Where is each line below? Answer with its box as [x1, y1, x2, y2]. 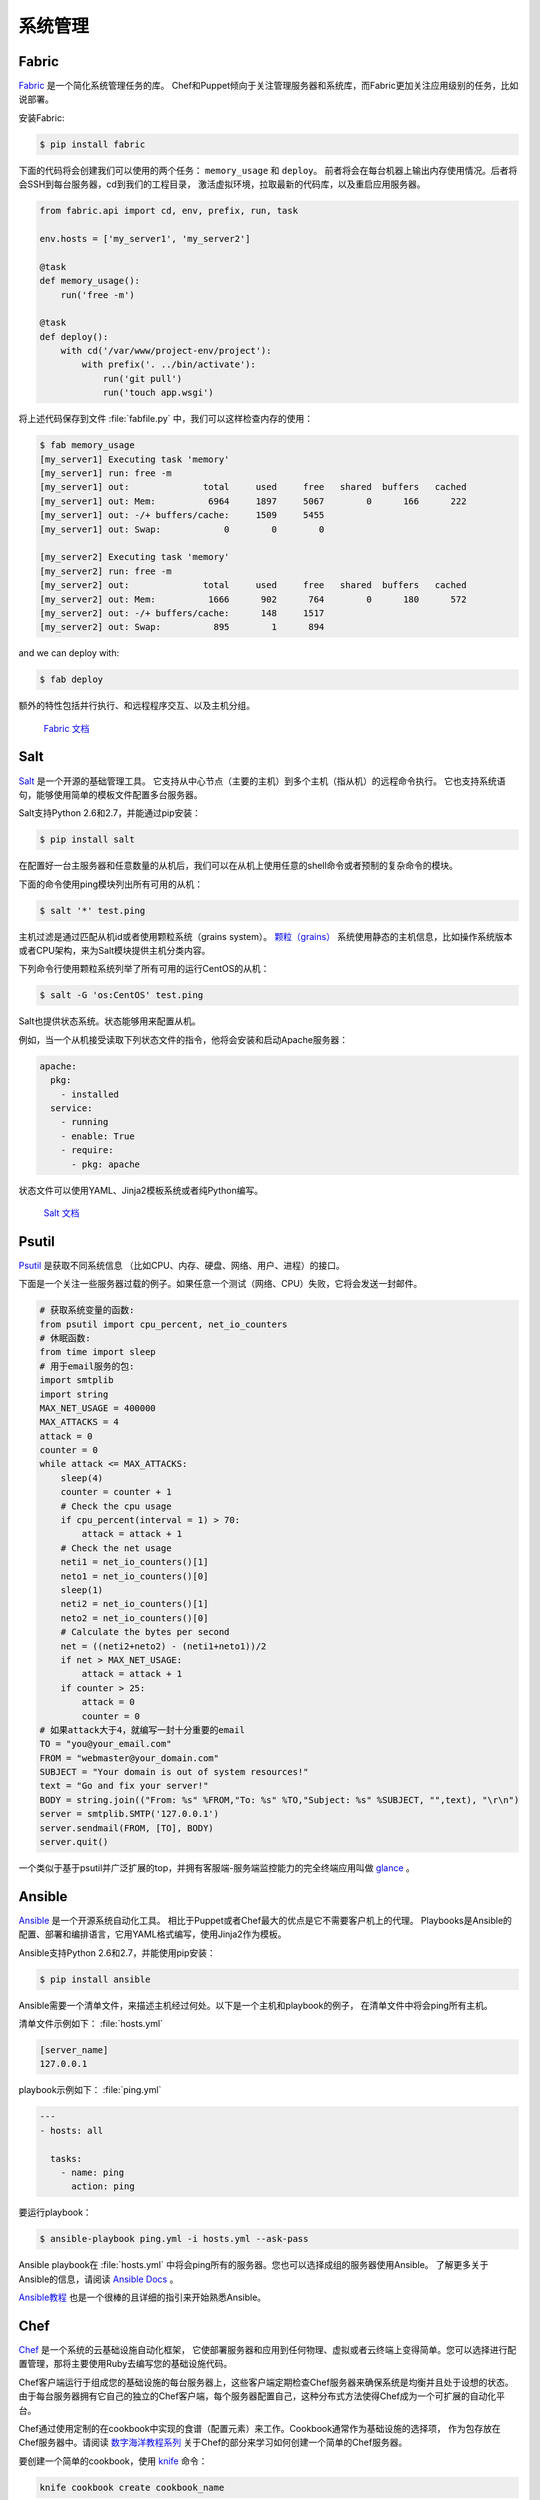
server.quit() [39, 1836, 109, 1848]
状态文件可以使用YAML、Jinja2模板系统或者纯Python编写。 [18, 1184, 264, 1196]
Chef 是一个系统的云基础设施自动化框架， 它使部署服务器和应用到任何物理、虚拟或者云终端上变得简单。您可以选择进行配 [18, 2344, 517, 2355]
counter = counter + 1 [60, 1486, 172, 1498]
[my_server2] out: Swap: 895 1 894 [39, 621, 325, 633]
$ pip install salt [39, 834, 135, 845]
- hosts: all [39, 2125, 104, 2136]
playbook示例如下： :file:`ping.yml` [18, 2084, 162, 2096]
